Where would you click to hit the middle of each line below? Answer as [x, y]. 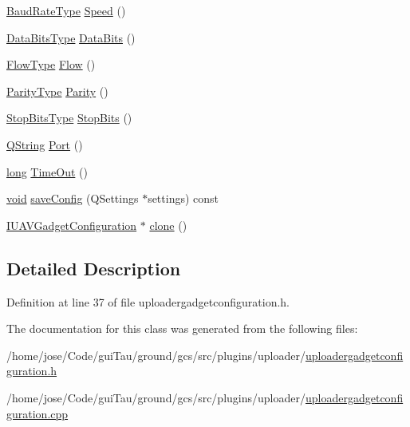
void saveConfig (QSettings [73, 198]
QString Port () [45, 144]
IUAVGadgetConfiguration [72, 225]
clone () [168, 225]
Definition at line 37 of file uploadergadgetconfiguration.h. [148, 301]
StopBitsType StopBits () [69, 118]
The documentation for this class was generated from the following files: [182, 328]
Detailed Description [94, 268]
